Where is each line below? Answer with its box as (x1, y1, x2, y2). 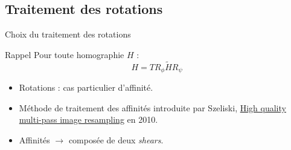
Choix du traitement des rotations (5, 28, 131, 41)
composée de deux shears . (68, 133, 164, 146)
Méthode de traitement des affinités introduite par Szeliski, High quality (19, 101, 286, 114)
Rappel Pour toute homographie (5, 48, 124, 60)
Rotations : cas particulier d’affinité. (19, 81, 153, 94)
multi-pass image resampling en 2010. (19, 113, 158, 126)
